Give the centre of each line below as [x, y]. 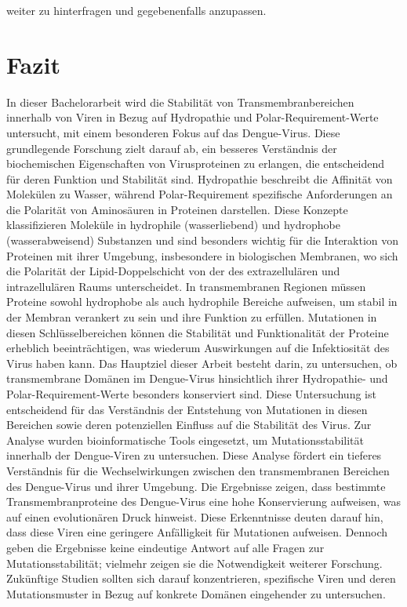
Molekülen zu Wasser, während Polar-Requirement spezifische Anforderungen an [200, 194]
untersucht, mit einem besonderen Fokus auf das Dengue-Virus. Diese [173, 132]
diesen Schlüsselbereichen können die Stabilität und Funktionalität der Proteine [198, 332]
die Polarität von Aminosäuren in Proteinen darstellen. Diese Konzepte [177, 209]
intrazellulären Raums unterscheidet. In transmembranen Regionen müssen [186, 286]
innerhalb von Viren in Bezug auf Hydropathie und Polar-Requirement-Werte [193, 117]
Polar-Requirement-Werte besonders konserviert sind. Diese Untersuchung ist [191, 394]
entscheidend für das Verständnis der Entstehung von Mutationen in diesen [187, 409]
